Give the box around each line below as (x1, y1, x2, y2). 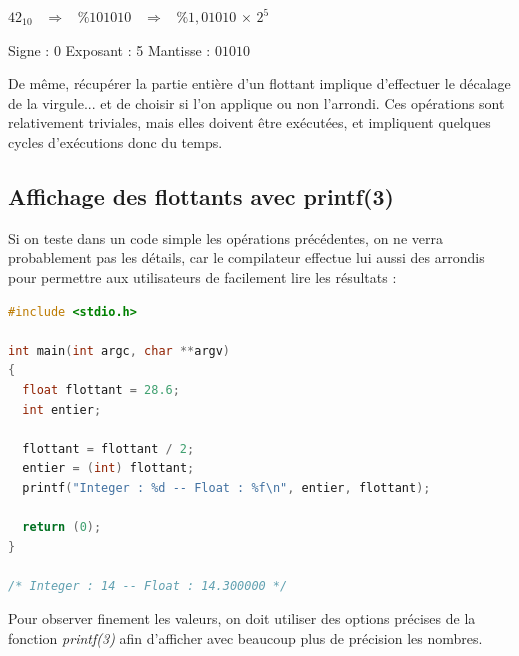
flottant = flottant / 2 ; (22, 441, 195, 456)
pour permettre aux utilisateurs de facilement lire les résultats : (8, 266, 397, 287)
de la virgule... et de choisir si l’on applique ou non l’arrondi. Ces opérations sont (8, 92, 505, 113)
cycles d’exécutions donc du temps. (8, 131, 223, 152)
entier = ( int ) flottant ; (22, 461, 195, 476)
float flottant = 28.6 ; (22, 382, 180, 397)
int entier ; (22, 402, 102, 417)
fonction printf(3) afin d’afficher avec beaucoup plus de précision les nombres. (8, 628, 483, 649)
